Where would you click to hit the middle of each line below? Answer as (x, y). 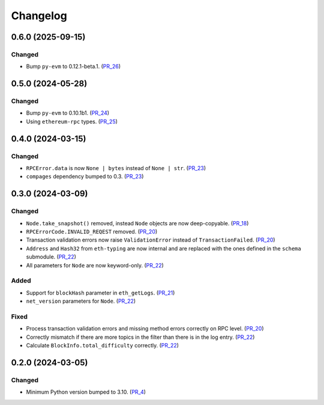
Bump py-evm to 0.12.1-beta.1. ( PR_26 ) (73, 67)
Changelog (39, 16)
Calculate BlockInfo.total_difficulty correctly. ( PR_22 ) (103, 345)
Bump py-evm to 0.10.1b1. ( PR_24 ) (68, 113)
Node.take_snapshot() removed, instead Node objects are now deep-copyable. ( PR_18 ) (137, 223)
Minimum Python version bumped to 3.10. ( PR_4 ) (86, 392)
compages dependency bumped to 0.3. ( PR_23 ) (85, 177)
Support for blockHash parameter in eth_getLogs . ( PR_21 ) (100, 293)
